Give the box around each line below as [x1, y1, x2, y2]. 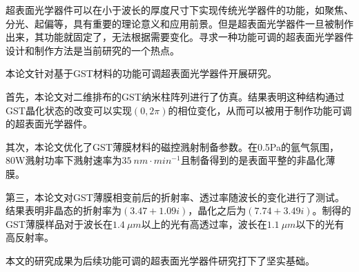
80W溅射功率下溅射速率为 [6, 153, 122, 167]
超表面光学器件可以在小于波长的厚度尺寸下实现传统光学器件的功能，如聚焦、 [6, 3, 353, 17]
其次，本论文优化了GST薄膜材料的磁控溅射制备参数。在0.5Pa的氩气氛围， [6, 139, 339, 154]
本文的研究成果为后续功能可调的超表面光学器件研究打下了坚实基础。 [6, 253, 315, 267]
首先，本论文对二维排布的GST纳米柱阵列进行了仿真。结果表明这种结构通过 [6, 89, 345, 103]
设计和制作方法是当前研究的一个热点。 [6, 43, 179, 57]
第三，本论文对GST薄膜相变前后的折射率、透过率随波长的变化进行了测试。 [6, 189, 345, 204]
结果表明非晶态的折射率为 [6, 203, 122, 218]
